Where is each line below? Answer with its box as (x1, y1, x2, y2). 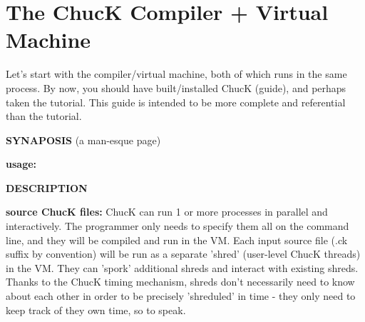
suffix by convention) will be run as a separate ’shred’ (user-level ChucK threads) (6, 246, 361, 261)
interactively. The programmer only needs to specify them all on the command (6, 218, 349, 233)
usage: (6, 156, 37, 171)
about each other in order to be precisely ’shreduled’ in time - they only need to (6, 288, 356, 303)
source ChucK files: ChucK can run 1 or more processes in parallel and (6, 204, 328, 219)
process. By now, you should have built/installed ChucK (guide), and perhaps (6, 80, 346, 95)
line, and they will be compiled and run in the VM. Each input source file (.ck (6, 232, 348, 247)
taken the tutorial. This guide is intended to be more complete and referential (6, 94, 346, 109)
